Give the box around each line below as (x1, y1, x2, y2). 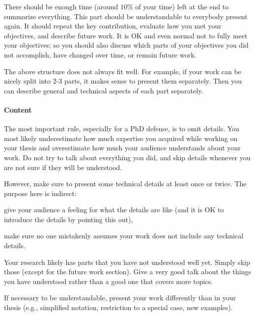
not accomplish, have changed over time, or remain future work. (4, 49, 197, 59)
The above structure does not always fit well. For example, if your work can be (4, 66, 241, 76)
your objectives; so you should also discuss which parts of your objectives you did (4, 40, 249, 50)
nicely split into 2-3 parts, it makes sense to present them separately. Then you (4, 76, 242, 86)
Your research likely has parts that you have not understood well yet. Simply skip (4, 257, 250, 267)
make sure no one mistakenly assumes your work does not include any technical (4, 230, 244, 241)
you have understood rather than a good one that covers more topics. (4, 276, 213, 286)
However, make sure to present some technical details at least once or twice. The (4, 178, 247, 189)
